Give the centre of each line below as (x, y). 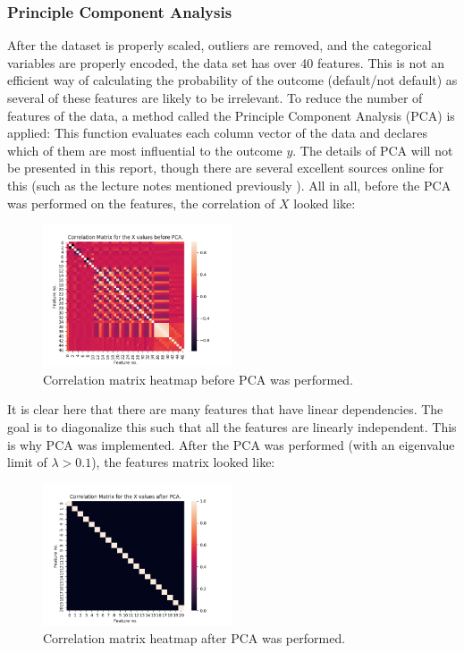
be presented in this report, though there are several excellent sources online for (226, 168)
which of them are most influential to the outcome (145, 150)
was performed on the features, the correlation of (141, 203)
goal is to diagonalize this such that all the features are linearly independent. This (232, 426)
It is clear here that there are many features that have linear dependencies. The (225, 409)
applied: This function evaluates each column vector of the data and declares (218, 133)
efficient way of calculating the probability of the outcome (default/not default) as (232, 80)
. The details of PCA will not (373, 150)
